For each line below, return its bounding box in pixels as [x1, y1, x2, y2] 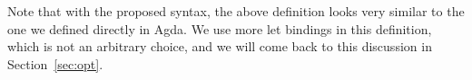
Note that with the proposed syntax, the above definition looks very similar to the [7, 2, 465, 21]
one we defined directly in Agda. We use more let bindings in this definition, [7, 19, 432, 38]
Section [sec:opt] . [7, 54, 103, 73]
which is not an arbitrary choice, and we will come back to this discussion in [7, 37, 432, 56]
